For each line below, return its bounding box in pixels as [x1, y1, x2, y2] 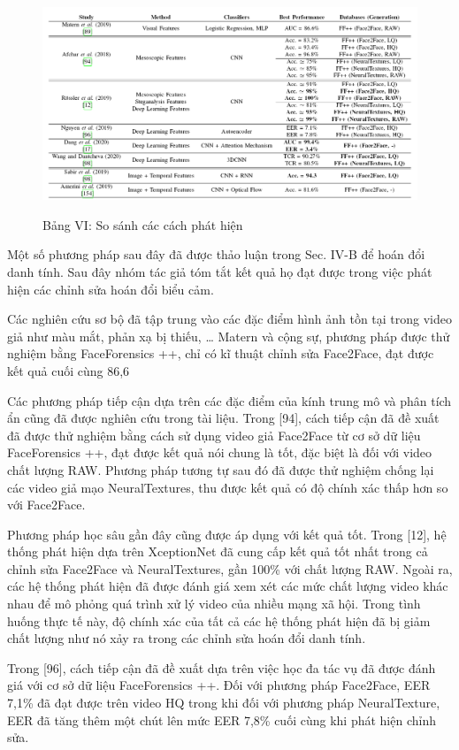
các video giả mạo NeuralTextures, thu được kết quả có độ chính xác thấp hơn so [7, 478, 448, 496]
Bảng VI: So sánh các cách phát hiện [42, 215, 243, 233]
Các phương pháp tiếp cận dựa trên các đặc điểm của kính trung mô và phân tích [7, 391, 452, 409]
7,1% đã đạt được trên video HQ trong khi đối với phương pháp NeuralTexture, [7, 693, 440, 712]
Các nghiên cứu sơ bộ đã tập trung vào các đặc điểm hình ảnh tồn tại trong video [7, 310, 453, 328]
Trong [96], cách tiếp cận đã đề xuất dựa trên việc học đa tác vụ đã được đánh [7, 658, 436, 677]
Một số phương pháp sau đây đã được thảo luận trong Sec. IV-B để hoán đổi [7, 245, 425, 264]
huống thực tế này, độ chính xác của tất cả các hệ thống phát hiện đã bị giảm [7, 611, 431, 630]
